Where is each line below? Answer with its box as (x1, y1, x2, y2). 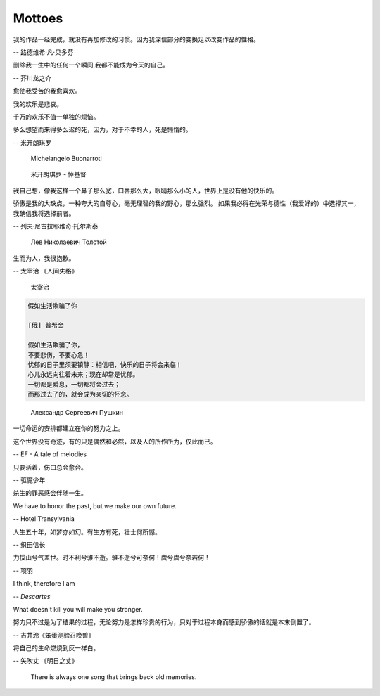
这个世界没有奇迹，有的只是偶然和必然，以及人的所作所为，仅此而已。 (13, 437, 217, 446)
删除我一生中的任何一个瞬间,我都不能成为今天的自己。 (13, 60, 170, 70)
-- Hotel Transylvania (13, 515, 75, 523)
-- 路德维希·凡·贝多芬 (13, 48, 74, 56)
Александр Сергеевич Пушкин (30, 408, 123, 417)
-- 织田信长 (13, 540, 46, 548)
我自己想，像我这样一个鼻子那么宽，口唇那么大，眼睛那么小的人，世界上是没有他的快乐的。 (13, 186, 278, 195)
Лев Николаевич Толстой (30, 238, 107, 246)
